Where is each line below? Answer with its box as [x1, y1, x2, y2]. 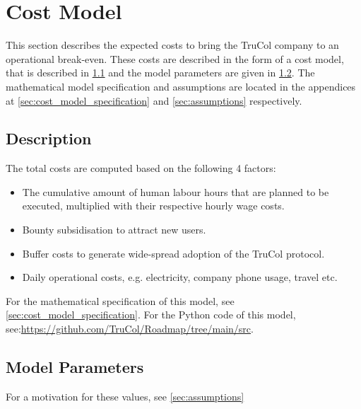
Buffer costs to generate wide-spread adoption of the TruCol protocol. [22, 246, 325, 260]
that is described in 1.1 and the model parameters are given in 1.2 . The [6, 65, 315, 80]
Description [6, 127, 92, 149]
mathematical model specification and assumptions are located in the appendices [6, 79, 356, 93]
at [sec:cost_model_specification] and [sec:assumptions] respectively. [6, 93, 302, 108]
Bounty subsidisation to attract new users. [22, 222, 206, 237]
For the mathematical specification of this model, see [6, 293, 235, 308]
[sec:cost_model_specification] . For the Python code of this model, [6, 307, 296, 322]
